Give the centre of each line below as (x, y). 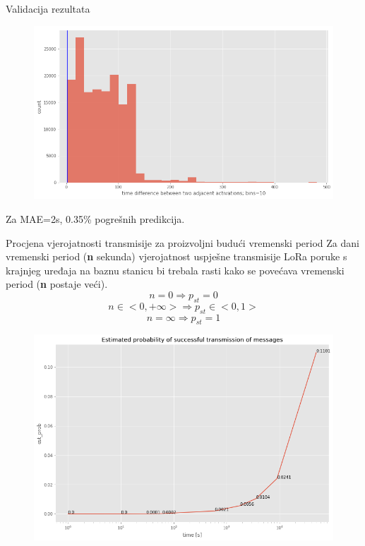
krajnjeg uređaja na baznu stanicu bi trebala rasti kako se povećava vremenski (175, 270)
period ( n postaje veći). (57, 284)
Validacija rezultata (48, 8)
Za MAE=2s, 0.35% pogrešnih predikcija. (95, 219)
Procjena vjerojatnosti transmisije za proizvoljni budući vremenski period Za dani (182, 242)
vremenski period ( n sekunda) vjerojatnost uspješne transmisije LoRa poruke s (176, 256)
